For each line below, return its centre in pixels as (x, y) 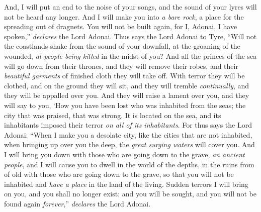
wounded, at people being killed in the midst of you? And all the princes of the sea (130, 56)
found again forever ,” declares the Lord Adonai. (77, 203)
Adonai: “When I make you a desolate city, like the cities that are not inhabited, (128, 134)
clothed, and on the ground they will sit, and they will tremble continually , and (127, 85)
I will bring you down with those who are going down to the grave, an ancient (124, 154)
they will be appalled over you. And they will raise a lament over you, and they (127, 95)
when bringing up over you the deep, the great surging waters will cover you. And (129, 144)
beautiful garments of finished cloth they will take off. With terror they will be (124, 76)
